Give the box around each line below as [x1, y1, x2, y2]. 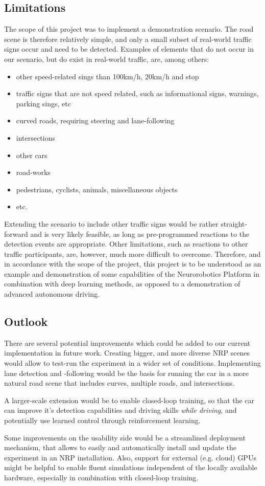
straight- [221, 218, 247, 229]
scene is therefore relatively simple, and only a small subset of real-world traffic [4, 33, 252, 44]
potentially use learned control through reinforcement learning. [4, 415, 201, 426]
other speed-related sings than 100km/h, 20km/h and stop [16, 71, 199, 81]
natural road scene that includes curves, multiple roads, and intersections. [4, 378, 235, 388]
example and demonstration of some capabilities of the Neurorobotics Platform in [4, 268, 260, 279]
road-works [16, 167, 51, 178]
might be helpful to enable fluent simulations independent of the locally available [4, 462, 257, 473]
